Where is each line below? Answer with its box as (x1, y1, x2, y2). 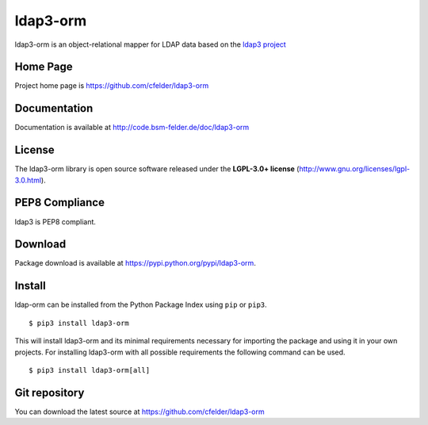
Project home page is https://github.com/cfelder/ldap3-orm (14, 81, 209, 90)
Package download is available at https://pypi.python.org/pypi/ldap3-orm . (14, 258, 257, 268)
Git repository (14, 385, 85, 400)
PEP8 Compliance (14, 196, 105, 209)
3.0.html (14, 175, 42, 185)
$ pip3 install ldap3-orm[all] (29, 366, 151, 374)
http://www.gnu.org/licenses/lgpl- (298, 164, 411, 174)
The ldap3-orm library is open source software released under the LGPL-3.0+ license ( (14, 164, 300, 174)
